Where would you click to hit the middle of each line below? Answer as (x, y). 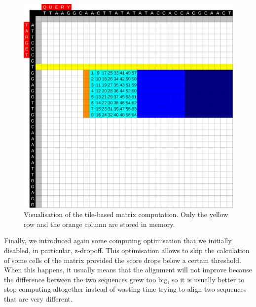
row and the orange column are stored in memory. (99, 224)
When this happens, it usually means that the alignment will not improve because (128, 270)
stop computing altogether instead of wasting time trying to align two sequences (125, 289)
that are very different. (38, 298)
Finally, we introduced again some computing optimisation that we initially (118, 241)
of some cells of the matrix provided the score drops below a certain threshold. (123, 260)
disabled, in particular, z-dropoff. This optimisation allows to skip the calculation (127, 250)
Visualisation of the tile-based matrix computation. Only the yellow (126, 214)
